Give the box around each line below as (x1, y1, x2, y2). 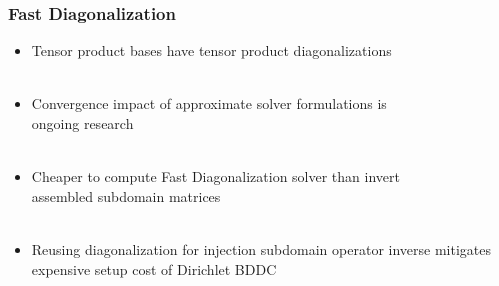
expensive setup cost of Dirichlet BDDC (31, 258, 277, 279)
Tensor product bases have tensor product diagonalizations (31, 40, 392, 61)
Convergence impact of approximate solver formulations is (31, 93, 387, 114)
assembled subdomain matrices (31, 185, 221, 206)
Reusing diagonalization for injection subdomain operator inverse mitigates (31, 238, 491, 259)
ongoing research (31, 113, 134, 133)
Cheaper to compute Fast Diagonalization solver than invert (31, 166, 400, 187)
